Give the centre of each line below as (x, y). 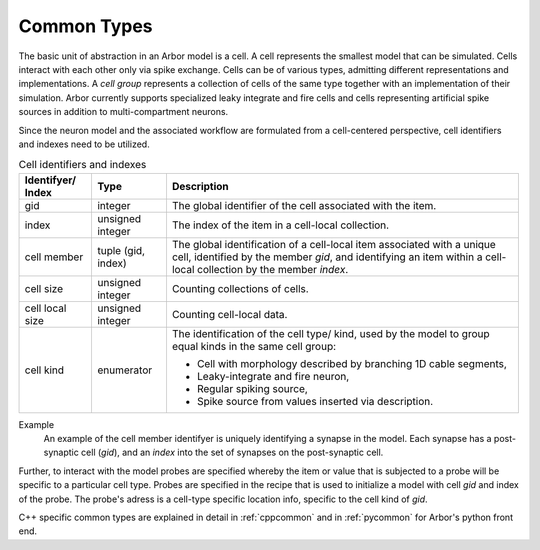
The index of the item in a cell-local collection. (280, 225)
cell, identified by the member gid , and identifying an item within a (327, 257)
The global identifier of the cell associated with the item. (304, 205)
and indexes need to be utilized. (84, 144)
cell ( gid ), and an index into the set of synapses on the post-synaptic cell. (232, 452)
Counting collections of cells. (240, 288)
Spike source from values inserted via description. (315, 401)
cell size (44, 288)
